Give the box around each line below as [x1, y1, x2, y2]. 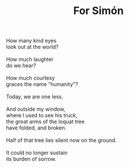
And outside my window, [6, 105, 66, 113]
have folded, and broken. [6, 124, 66, 131]
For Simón [73, 4, 124, 18]
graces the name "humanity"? [6, 81, 78, 88]
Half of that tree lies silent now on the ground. [6, 137, 117, 144]
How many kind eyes [6, 37, 57, 45]
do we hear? [6, 62, 36, 69]
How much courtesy [6, 74, 55, 81]
